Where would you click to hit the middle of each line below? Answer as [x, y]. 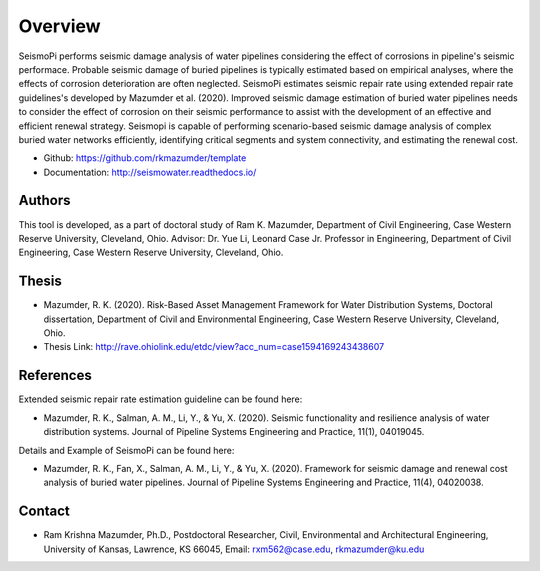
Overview [59, 26]
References [55, 375]
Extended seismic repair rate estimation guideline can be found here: [160, 399]
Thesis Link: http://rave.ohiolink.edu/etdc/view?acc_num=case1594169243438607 [214, 347]
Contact [44, 511]
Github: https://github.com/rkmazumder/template [145, 158]
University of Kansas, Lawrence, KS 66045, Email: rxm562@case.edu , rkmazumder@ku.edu [234, 549]
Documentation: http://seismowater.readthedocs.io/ [150, 172]
